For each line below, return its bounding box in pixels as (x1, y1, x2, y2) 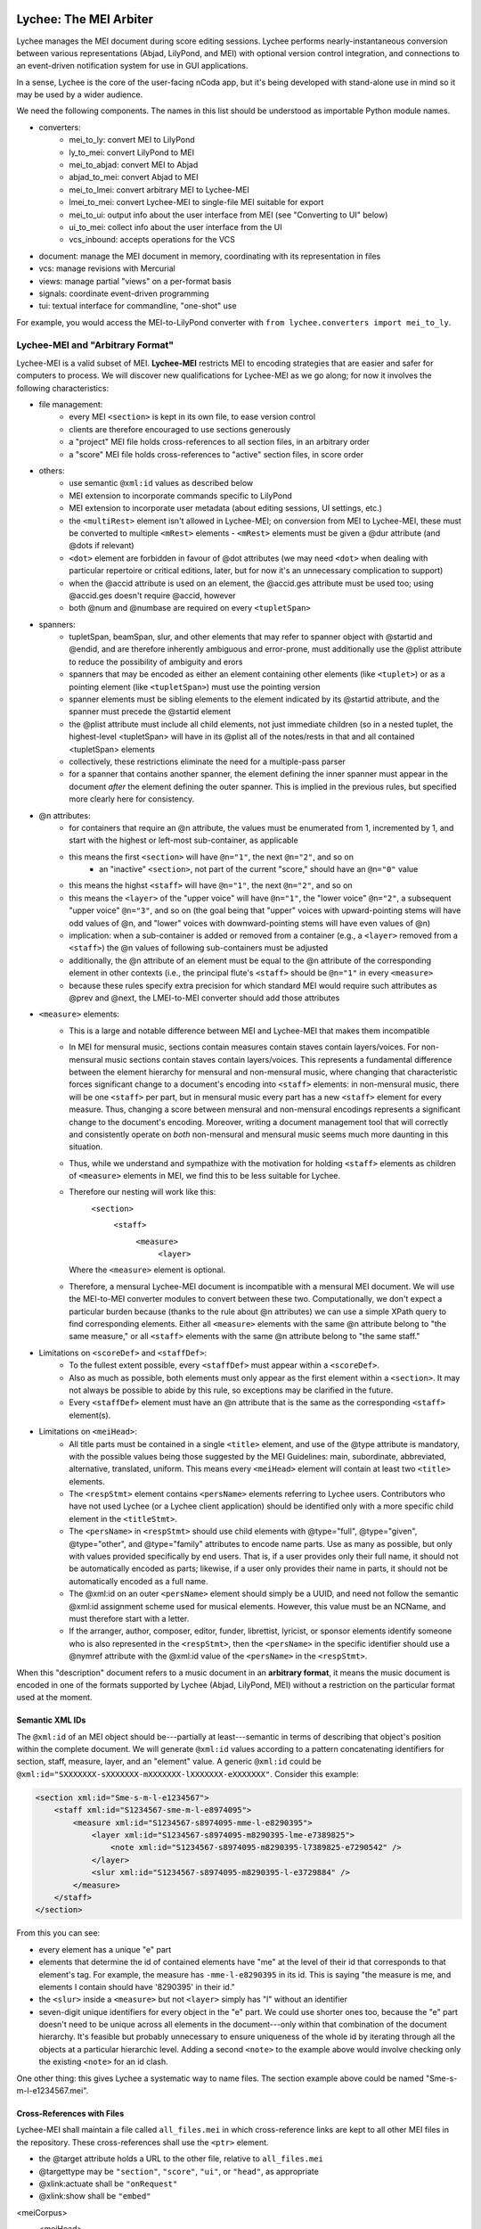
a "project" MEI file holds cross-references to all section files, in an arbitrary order (69, 437, 370, 448)
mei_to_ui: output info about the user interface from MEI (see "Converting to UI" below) (69, 210, 388, 220)
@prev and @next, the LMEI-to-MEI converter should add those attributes (69, 992, 340, 1003)
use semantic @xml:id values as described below (69, 478, 254, 489)
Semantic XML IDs (16, 1715, 86, 1725)
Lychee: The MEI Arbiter (16, 12, 153, 27)
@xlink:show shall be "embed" (38, 2191, 151, 2201)
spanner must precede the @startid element (69, 706, 232, 717)
